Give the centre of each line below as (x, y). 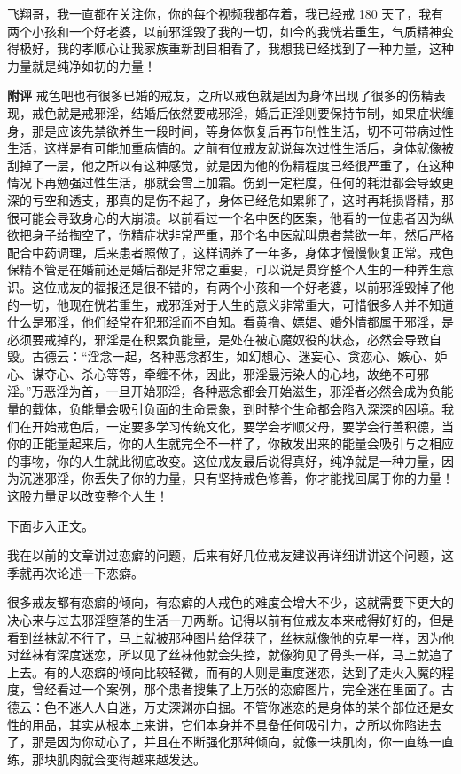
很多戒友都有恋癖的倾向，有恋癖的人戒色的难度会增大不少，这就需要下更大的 (230, 602)
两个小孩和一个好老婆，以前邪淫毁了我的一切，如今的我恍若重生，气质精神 (224, 31)
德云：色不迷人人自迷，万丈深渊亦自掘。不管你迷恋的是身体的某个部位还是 (224, 706)
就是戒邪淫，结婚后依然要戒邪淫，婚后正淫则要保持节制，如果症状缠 (255, 112)
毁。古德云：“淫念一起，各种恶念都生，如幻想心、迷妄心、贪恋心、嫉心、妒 (227, 356)
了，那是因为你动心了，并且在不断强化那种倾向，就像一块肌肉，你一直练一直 (230, 742)
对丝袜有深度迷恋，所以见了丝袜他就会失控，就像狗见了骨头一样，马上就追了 (230, 655)
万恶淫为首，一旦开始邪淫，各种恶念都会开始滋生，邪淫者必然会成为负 (236, 391)
